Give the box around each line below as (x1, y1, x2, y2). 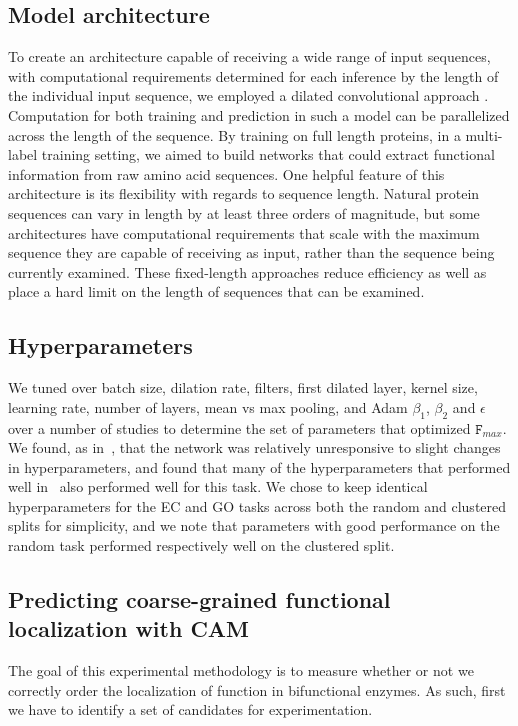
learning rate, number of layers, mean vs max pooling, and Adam (8, 396, 408, 417)
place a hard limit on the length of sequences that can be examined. (8, 281, 425, 302)
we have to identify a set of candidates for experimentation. (8, 699, 373, 720)
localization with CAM (8, 613, 250, 644)
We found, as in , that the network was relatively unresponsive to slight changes (8, 437, 501, 458)
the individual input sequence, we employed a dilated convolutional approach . (8, 85, 489, 106)
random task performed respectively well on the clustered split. (8, 535, 395, 556)
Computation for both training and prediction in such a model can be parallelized (8, 104, 510, 125)
